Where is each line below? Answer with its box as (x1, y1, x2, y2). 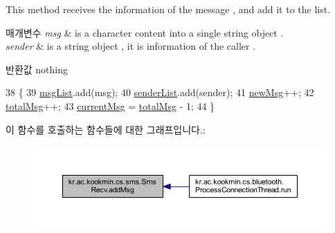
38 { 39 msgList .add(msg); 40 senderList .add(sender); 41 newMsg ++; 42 (6, 85, 314, 100)
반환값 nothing (6, 62, 68, 76)
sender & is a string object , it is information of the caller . (6, 39, 256, 53)
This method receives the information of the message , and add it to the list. (6, 2, 331, 16)
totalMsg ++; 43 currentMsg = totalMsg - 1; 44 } (6, 98, 215, 113)
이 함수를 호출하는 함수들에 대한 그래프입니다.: (6, 122, 206, 136)
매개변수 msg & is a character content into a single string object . (6, 25, 284, 39)
